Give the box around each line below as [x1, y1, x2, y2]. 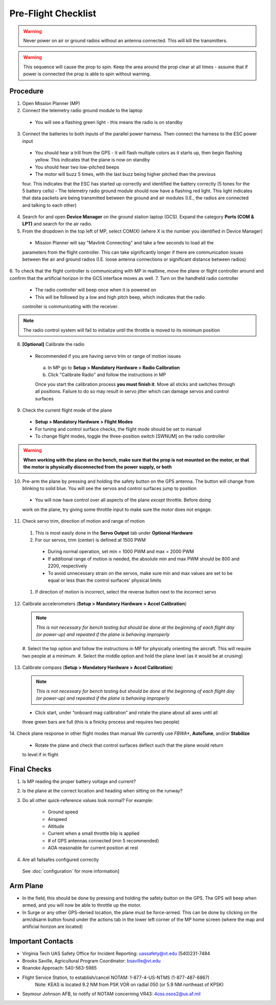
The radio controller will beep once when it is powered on [35, 287, 156, 293]
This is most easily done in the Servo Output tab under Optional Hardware [35, 529, 193, 536]
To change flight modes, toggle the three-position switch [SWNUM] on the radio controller [35, 433, 225, 439]
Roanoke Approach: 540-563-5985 [22, 965, 97, 971]
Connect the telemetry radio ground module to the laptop [22, 108, 143, 114]
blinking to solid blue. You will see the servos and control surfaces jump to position [22, 485, 197, 491]
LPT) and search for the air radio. [22, 221, 93, 227]
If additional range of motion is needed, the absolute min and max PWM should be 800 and [48, 556, 240, 562]
